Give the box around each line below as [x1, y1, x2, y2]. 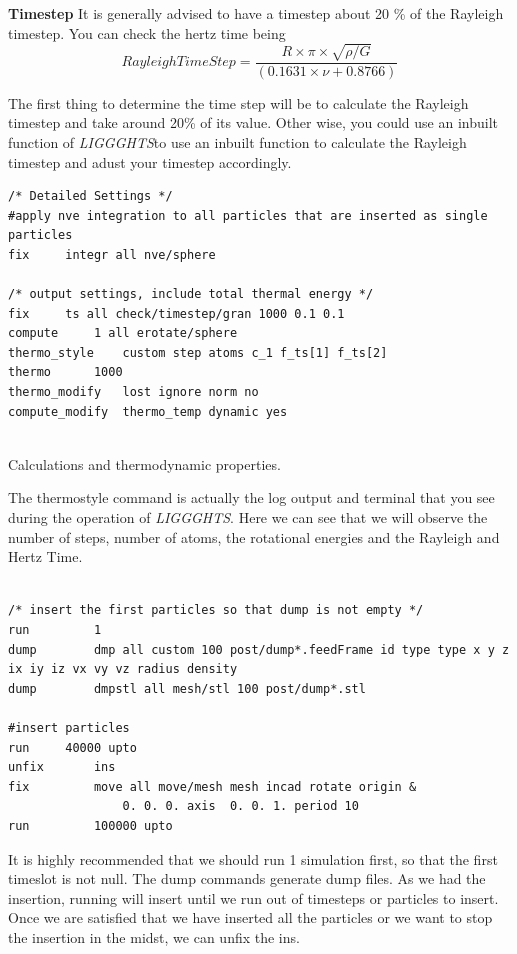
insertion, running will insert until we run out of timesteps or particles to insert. [8, 887, 499, 908]
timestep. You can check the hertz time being [8, 22, 286, 43]
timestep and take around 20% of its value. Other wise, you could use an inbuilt [8, 112, 498, 133]
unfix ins [8, 760, 116, 775]
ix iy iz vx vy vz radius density [8, 662, 238, 677]
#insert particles [8, 720, 130, 735]
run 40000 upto [8, 740, 137, 755]
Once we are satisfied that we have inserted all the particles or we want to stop [8, 907, 493, 928]
